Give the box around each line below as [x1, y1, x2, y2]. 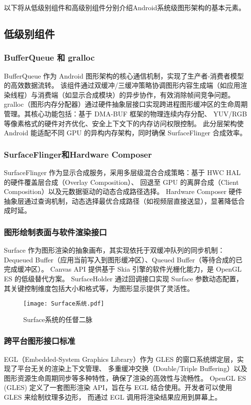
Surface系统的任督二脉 [23, 314, 93, 324]
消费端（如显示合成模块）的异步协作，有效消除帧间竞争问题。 [37, 89, 235, 99]
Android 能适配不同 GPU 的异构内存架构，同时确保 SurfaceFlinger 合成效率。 [4, 128, 247, 138]
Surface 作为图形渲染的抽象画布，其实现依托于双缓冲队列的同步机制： [4, 245, 225, 255]
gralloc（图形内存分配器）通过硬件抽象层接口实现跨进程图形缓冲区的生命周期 [4, 99, 248, 109]
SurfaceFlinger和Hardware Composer [4, 148, 152, 160]
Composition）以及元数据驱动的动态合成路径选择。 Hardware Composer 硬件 [4, 186, 242, 196]
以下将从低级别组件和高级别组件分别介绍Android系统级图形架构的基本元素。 [4, 2, 246, 12]
